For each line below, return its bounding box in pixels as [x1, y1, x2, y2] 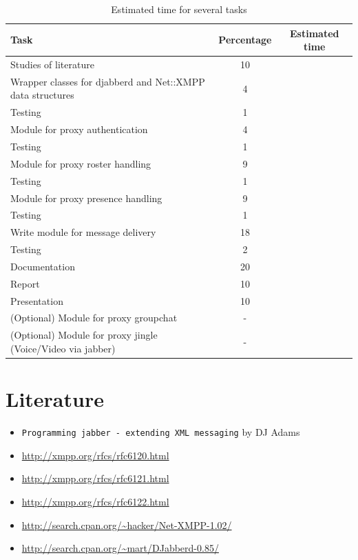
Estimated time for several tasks [111, 2, 247, 16]
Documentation [10, 259, 75, 273]
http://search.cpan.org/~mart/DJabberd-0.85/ [21, 541, 219, 555]
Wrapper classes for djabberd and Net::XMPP [10, 74, 205, 88]
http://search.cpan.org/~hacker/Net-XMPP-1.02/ [21, 517, 232, 532]
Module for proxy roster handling [10, 156, 151, 170]
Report [10, 276, 40, 290]
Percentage [218, 32, 272, 47]
